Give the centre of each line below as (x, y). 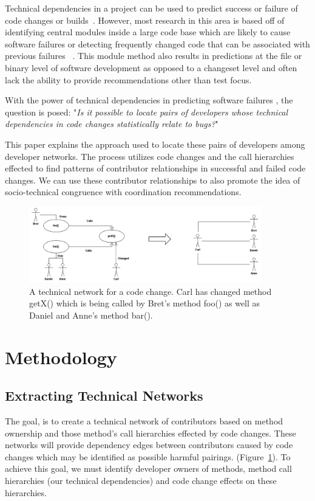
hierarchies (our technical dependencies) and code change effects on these (141, 481)
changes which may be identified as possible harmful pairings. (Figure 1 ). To (148, 456)
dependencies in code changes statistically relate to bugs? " (112, 124)
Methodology (61, 357)
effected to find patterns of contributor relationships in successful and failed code (155, 168)
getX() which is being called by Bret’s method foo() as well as (145, 303)
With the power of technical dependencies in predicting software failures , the (149, 100)
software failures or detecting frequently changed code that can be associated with (157, 43)
